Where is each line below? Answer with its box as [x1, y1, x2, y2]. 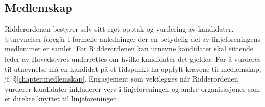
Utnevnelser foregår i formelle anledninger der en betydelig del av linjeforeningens [5, 33, 260, 44]
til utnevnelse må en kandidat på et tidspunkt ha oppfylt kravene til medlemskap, [5, 63, 261, 74]
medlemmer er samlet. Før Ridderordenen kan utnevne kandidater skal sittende [5, 43, 253, 54]
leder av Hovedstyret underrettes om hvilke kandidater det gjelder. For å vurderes [5, 53, 261, 64]
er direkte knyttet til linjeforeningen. [5, 93, 119, 104]
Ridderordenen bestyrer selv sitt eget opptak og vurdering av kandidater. [5, 23, 234, 34]
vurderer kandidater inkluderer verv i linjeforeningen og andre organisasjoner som [5, 83, 260, 94]
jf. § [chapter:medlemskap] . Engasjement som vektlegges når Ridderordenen [5, 73, 238, 84]
